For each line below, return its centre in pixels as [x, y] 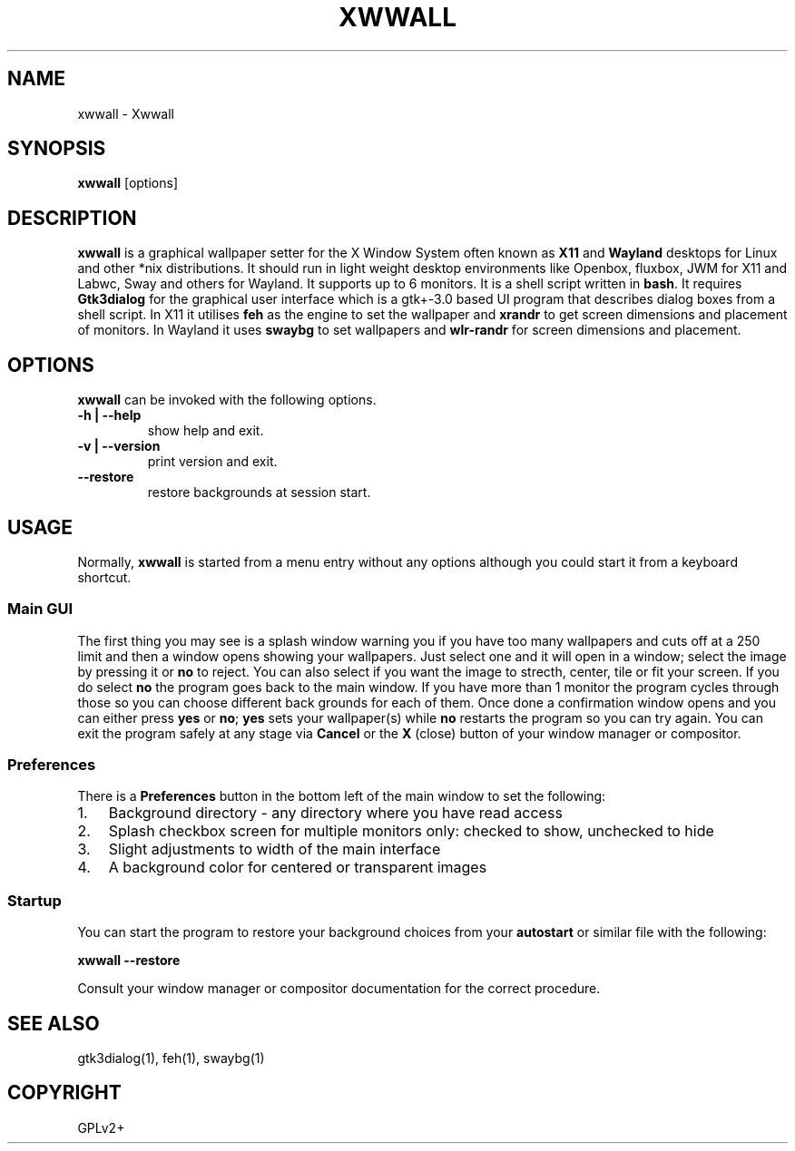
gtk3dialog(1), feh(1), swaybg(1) [171, 1058]
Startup [34, 900]
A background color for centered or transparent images [298, 868]
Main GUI [40, 609]
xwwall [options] [128, 183]
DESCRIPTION [72, 218]
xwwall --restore [129, 961]
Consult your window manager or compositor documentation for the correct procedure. [339, 989]
